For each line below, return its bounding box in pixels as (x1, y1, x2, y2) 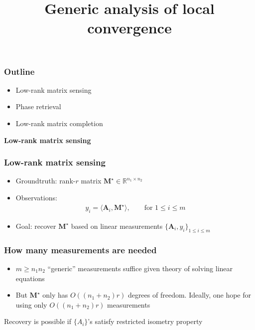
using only (15, 299, 47, 310)
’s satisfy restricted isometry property (88, 316, 203, 327)
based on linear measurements (71, 220, 163, 231)
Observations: (15, 192, 57, 203)
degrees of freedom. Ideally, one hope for (127, 290, 252, 300)
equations (15, 273, 45, 283)
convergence (87, 17, 172, 38)
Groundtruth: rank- (15, 175, 76, 186)
